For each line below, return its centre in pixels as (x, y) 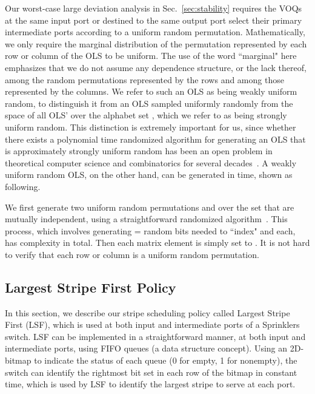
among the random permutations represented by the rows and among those (144, 79)
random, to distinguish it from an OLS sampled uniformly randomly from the (149, 103)
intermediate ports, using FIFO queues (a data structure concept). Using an (146, 348)
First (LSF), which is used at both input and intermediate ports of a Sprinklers (152, 324)
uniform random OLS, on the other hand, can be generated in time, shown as (149, 175)
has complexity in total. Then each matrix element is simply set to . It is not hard (157, 243)
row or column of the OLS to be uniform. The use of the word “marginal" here (151, 56)
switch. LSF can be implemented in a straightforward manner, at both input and (155, 336)
